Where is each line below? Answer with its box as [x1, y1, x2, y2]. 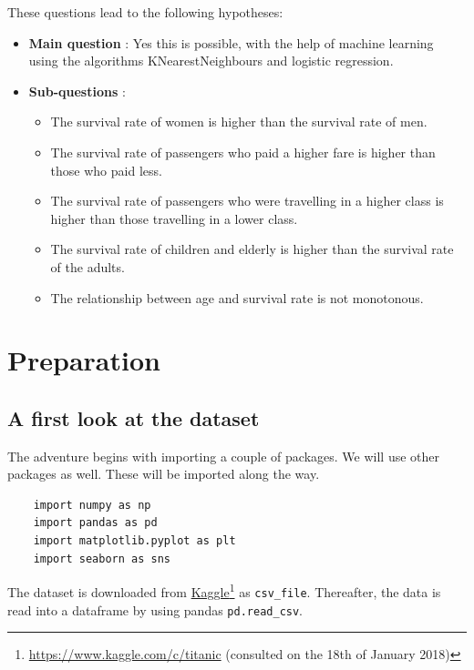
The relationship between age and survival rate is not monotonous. [50, 288, 424, 307]
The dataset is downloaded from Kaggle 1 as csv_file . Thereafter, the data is [7, 580, 441, 601]
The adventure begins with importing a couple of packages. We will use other [7, 446, 440, 465]
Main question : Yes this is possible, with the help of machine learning [28, 33, 434, 52]
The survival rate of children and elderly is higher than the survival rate [50, 239, 454, 259]
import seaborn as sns [33, 552, 170, 565]
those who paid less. [50, 160, 162, 179]
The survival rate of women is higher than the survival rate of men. [50, 112, 428, 131]
